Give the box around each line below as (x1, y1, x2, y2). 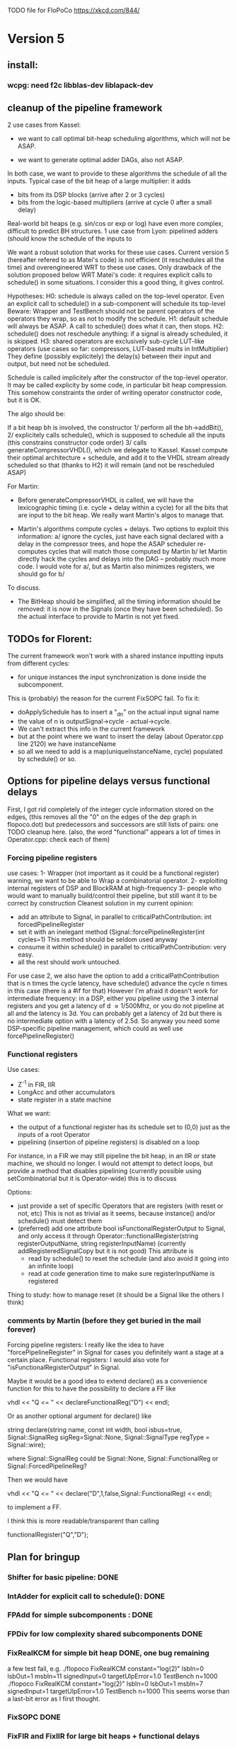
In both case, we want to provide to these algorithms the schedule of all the (7, 169, 228, 178)
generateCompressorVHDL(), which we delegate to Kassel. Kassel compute (7, 446, 229, 455)
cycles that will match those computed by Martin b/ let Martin (48, 547, 228, 556)
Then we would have (7, 1475, 69, 1484)
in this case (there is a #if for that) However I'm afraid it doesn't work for (7, 987, 218, 995)
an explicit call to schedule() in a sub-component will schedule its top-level (7, 299, 226, 308)
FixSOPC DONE (7, 1712, 62, 1722)
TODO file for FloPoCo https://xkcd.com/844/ (7, 6, 140, 14)
